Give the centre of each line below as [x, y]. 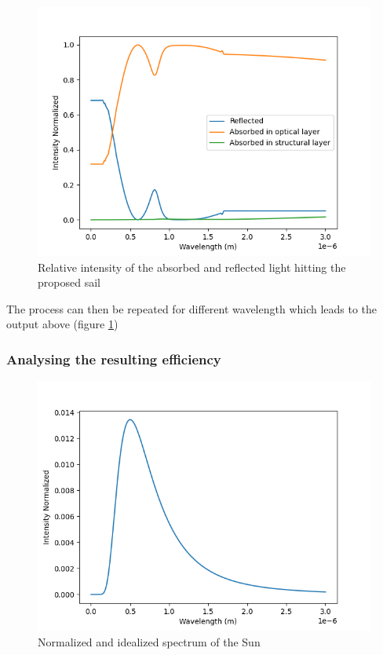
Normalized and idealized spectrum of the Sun [149, 641]
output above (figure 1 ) [62, 324]
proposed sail [69, 282]
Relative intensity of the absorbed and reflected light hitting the [192, 267]
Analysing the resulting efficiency [114, 359]
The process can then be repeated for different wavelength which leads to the [192, 308]
